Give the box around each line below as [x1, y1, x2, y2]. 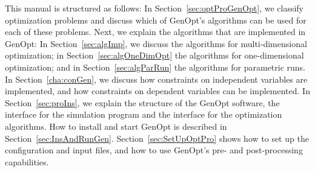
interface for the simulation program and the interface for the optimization [5, 108, 282, 121]
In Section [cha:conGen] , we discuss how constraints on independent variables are [5, 72, 308, 85]
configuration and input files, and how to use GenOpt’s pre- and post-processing [5, 144, 303, 156]
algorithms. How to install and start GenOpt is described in [5, 119, 227, 132]
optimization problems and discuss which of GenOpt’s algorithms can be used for [5, 13, 307, 26]
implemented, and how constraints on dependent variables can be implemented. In [5, 84, 310, 97]
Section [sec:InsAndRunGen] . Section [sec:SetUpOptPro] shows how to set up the [5, 132, 309, 144]
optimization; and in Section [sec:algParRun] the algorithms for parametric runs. [5, 60, 305, 73]
